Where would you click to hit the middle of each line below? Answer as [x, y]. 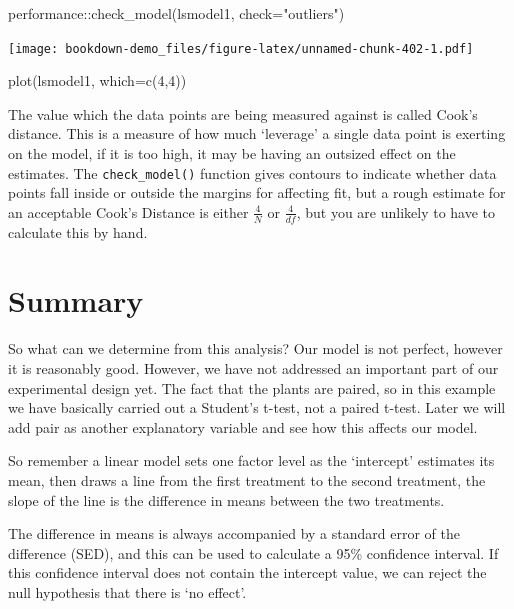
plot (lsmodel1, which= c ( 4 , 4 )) [97, 80]
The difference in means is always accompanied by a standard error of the [234, 533]
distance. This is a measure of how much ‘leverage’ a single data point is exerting [257, 133]
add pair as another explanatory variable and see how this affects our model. [243, 426]
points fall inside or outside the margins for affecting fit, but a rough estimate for [257, 192]
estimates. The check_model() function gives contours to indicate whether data [252, 172]
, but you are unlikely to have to [396, 211]
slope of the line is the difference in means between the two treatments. [226, 499]
